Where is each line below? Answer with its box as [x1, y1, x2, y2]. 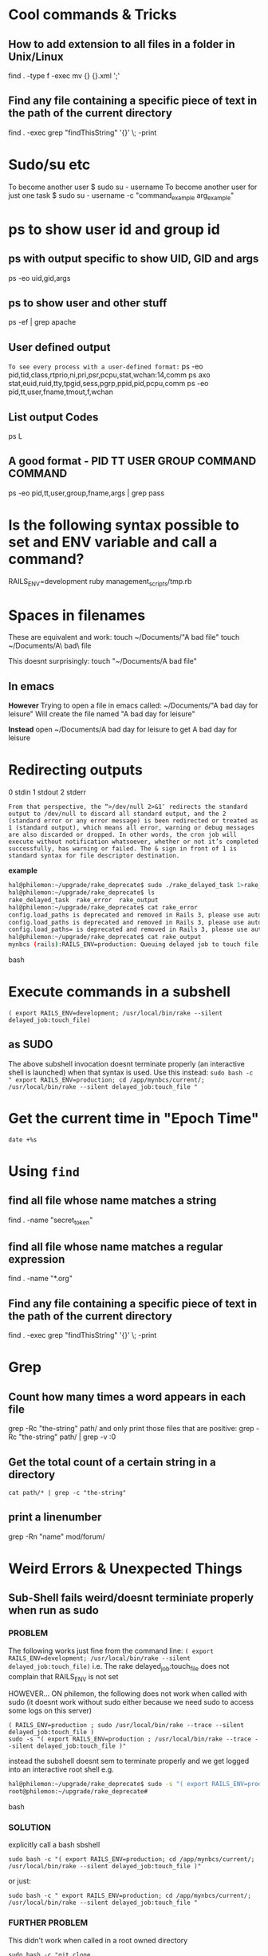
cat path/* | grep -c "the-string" [8, 1489, 127, 1497]
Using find [8, 1162, 80, 1180]
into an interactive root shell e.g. [8, 1765, 114, 1774]
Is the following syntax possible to [8, 516, 240, 534]
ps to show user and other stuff [8, 296, 167, 310]
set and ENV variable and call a [8, 533, 218, 551]
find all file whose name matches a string [8, 1194, 217, 1208]
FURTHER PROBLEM [8, 1917, 89, 1928]
